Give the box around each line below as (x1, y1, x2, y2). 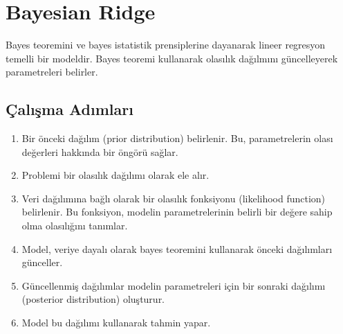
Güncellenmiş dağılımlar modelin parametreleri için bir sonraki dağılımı (21, 278, 326, 292)
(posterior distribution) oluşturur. (21, 292, 165, 306)
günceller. (21, 255, 63, 270)
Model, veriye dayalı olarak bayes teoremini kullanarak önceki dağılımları (21, 241, 333, 256)
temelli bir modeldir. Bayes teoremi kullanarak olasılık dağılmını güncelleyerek (6, 51, 338, 65)
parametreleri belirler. (6, 64, 98, 79)
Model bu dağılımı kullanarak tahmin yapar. (21, 315, 211, 330)
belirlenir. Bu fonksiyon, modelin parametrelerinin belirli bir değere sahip (21, 204, 333, 219)
